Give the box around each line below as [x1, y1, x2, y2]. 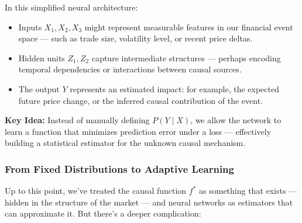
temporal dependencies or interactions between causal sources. [18, 63, 242, 75]
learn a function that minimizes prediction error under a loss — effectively [5, 125, 272, 137]
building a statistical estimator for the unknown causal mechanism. [5, 137, 246, 149]
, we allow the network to [190, 114, 282, 126]
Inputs [18, 20, 42, 33]
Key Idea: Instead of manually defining [5, 114, 150, 126]
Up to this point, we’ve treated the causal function [5, 184, 187, 197]
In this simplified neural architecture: [5, 1, 138, 13]
